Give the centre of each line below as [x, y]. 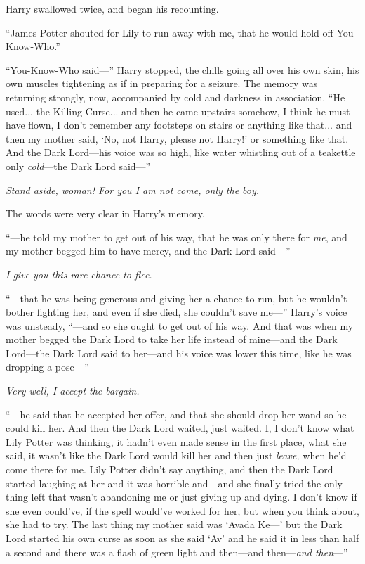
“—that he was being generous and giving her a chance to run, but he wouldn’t [177, 298]
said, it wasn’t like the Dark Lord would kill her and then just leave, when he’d [176, 455]
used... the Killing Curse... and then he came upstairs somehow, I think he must [178, 111]
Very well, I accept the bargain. [73, 391]
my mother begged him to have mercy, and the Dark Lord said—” [148, 251]
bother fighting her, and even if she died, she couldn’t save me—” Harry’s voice [177, 312]
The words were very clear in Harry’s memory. [105, 213]
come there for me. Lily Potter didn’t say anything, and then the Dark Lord [170, 469]
